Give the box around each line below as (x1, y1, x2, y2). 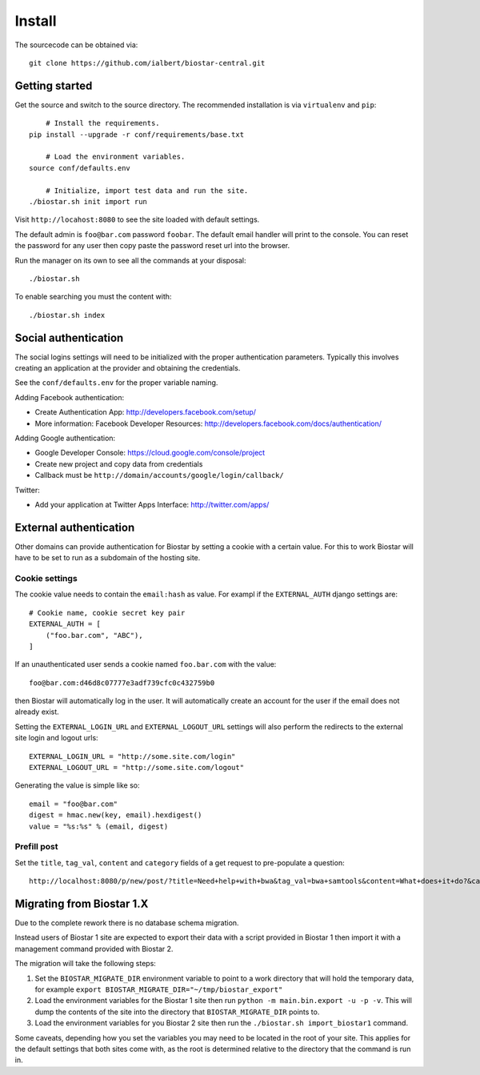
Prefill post (14, 841, 58, 852)
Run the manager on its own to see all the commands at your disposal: (14, 255, 247, 265)
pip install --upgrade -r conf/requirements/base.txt (29, 130, 244, 139)
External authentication (14, 520, 135, 534)
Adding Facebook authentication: (14, 392, 124, 402)
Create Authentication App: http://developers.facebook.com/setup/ (34, 407, 256, 417)
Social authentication (14, 331, 124, 344)
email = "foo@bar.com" (29, 799, 118, 808)
